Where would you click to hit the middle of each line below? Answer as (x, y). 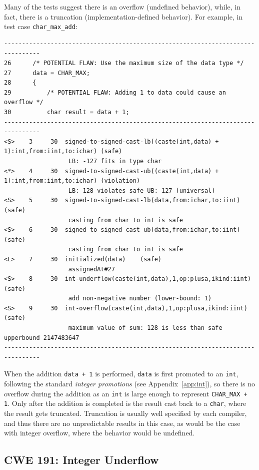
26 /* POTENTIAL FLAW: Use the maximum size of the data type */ (124, 63)
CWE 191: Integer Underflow (81, 460)
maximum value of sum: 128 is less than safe (145, 328)
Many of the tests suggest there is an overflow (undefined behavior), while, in (122, 7)
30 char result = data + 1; (67, 112)
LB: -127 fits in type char (115, 161)
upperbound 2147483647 (42, 338)
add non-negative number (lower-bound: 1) (140, 299)
